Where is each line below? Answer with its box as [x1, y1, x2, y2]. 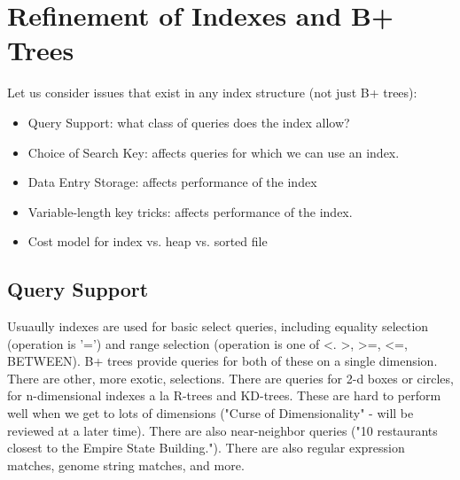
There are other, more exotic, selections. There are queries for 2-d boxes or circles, [7, 368, 454, 387]
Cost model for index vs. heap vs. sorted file [27, 232, 268, 251]
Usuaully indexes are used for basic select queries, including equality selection [7, 317, 429, 336]
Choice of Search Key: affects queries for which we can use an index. [27, 143, 400, 161]
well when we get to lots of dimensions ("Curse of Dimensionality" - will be [7, 404, 414, 422]
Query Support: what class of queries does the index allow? [27, 112, 350, 131]
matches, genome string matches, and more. [7, 455, 245, 474]
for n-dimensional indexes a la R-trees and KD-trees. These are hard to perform [7, 386, 441, 405]
